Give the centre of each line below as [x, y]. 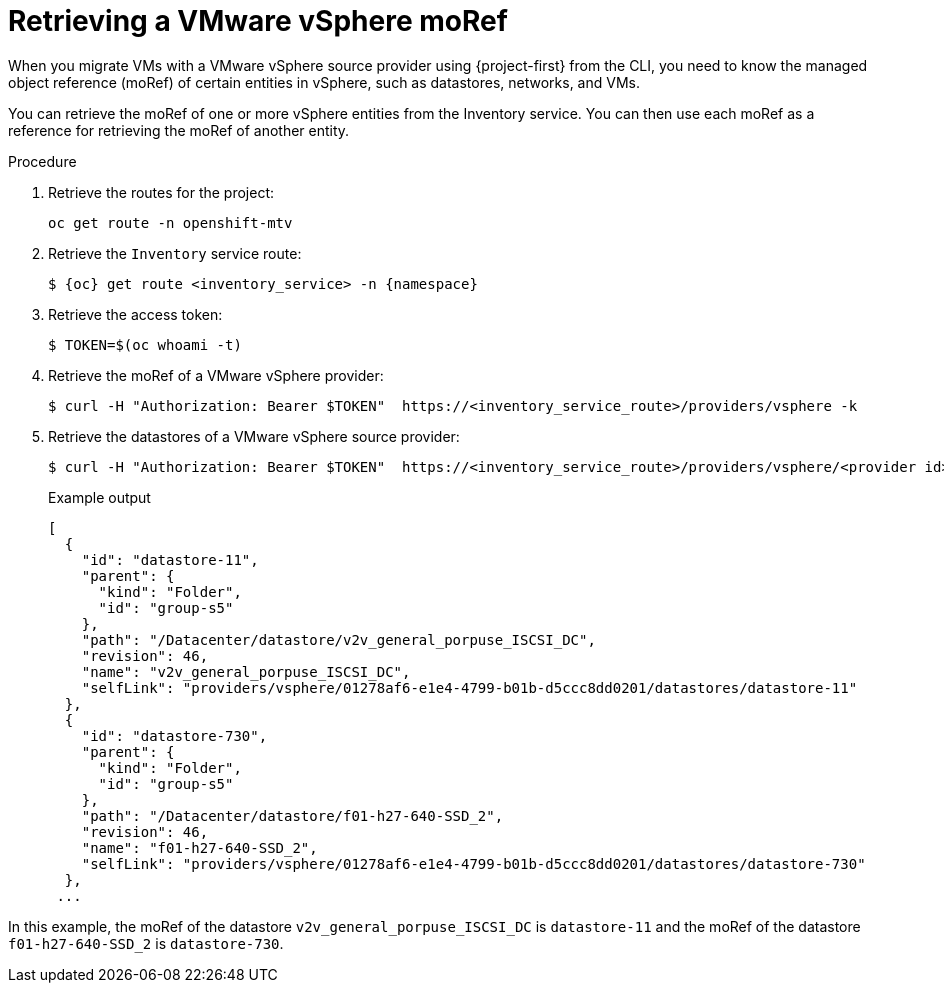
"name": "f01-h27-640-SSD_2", [199, 847]
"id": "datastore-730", [174, 735]
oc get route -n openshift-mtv [170, 222]
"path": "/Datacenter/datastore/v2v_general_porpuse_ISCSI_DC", [338, 639]
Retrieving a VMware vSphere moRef [258, 21]
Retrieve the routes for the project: [161, 192]
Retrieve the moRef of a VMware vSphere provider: [216, 375]
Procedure [42, 161]
